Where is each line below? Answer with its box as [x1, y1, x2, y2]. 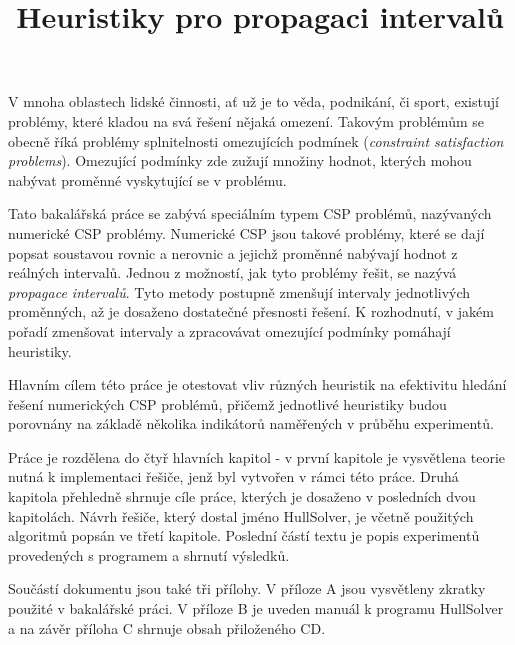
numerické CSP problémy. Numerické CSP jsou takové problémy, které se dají [8, 222, 485, 243]
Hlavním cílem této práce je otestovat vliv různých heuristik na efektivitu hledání [8, 374, 507, 395]
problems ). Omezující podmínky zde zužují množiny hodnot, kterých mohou [8, 150, 472, 171]
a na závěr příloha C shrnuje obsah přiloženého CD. [8, 617, 326, 638]
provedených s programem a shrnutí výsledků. [8, 544, 290, 565]
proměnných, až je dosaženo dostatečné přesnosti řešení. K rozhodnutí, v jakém [8, 301, 494, 322]
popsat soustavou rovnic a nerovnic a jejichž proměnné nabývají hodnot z [8, 242, 458, 263]
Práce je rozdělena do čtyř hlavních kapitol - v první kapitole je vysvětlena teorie [8, 446, 506, 467]
